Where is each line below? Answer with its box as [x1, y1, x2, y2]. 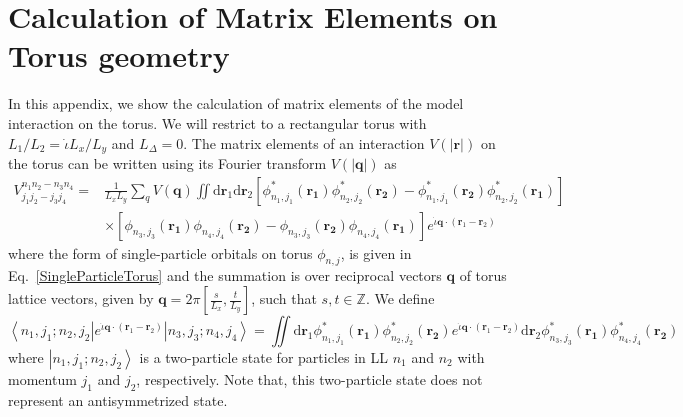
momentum [8, 369, 77, 389]
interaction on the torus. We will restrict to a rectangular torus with [8, 112, 427, 133]
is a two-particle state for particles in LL [139, 347, 388, 367]
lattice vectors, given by [8, 288, 154, 308]
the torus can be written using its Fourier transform [8, 152, 327, 173]
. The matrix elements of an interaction [183, 132, 425, 153]
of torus [459, 265, 507, 286]
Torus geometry [8, 35, 230, 76]
